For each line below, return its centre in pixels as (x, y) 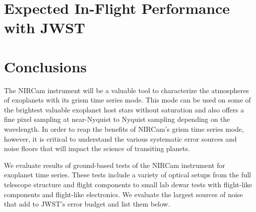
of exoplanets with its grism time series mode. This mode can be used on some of (128, 100)
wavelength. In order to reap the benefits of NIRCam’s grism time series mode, (124, 129)
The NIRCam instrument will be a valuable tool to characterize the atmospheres (127, 90)
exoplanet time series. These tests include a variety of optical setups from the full (128, 175)
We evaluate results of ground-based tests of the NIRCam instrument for (115, 165)
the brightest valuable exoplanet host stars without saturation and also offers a (124, 109)
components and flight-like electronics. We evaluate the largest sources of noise (124, 194)
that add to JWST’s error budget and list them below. (87, 204)
